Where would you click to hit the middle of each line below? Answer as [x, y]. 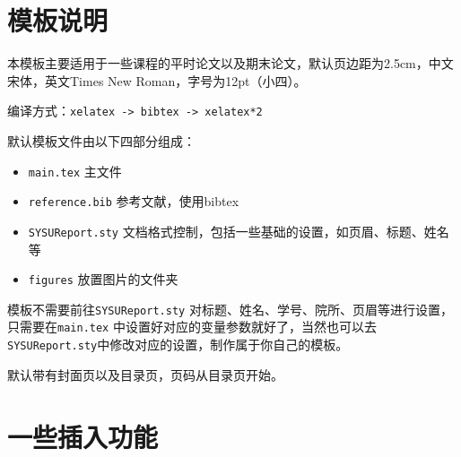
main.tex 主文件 [75, 171]
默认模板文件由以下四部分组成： [101, 140]
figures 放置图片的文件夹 [103, 279]
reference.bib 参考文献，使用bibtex [134, 201]
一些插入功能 [83, 436]
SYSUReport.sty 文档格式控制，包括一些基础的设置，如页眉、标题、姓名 [239, 231]
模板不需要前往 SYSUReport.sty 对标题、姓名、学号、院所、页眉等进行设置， [230, 309]
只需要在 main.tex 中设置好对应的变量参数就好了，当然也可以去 [192, 327]
